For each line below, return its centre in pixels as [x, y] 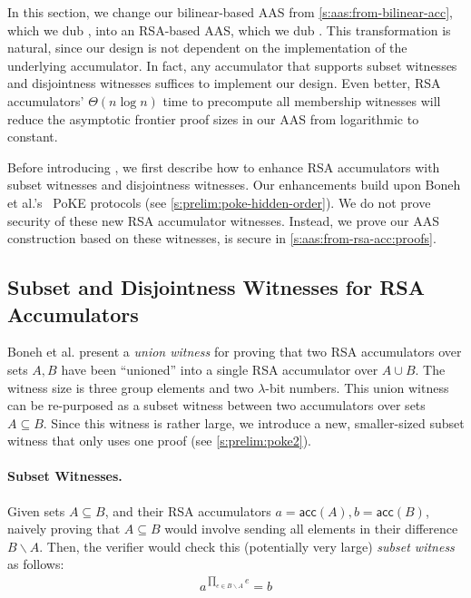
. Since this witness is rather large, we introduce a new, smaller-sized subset [254, 422]
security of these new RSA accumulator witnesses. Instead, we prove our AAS [223, 220]
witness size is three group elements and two [131, 387]
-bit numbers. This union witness [357, 387]
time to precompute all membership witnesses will [302, 100]
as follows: [36, 564]
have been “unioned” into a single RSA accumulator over [220, 369]
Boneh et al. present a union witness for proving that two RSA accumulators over [235, 352]
